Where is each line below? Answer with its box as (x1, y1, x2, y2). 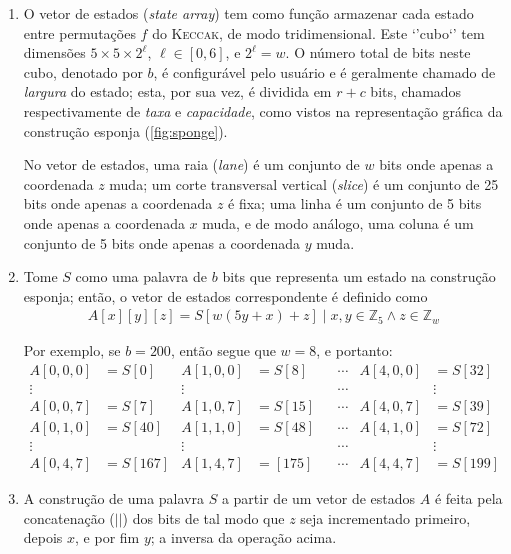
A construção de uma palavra (23, 488, 205, 509)
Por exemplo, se (23, 340, 121, 361)
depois (23, 527, 63, 548)
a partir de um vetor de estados (221, 488, 416, 509)
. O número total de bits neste (285, 42, 471, 63)
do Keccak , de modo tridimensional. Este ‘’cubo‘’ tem (152, 22, 485, 43)
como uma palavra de (75, 266, 208, 287)
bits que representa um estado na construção (222, 266, 496, 287)
